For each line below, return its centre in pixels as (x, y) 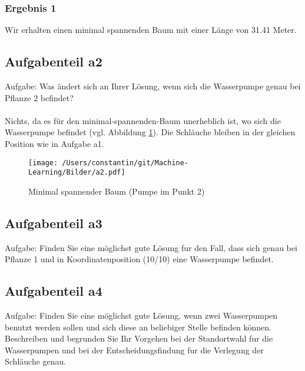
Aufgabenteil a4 (54, 291)
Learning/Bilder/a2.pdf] (77, 173)
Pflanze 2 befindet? (39, 97)
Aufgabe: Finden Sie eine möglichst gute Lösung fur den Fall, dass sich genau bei (151, 247)
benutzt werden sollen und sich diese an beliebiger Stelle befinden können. (138, 327)
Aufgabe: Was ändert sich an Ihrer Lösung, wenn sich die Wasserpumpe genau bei (153, 86)
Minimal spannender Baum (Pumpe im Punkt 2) (117, 191)
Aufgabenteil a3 (54, 223)
